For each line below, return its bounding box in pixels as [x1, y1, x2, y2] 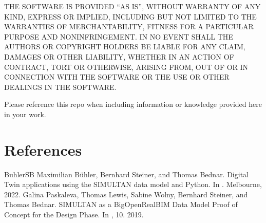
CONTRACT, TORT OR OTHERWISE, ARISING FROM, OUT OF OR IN [4, 61, 249, 72]
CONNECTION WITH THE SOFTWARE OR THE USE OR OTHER [4, 71, 230, 82]
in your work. [4, 108, 46, 119]
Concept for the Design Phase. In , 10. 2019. [4, 209, 144, 220]
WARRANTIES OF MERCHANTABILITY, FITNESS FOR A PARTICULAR [4, 21, 254, 32]
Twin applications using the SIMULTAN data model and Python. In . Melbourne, [4, 179, 262, 190]
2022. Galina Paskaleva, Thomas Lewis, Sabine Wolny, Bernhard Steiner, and [4, 189, 248, 199]
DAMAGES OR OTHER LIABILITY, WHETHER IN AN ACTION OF [4, 51, 234, 62]
